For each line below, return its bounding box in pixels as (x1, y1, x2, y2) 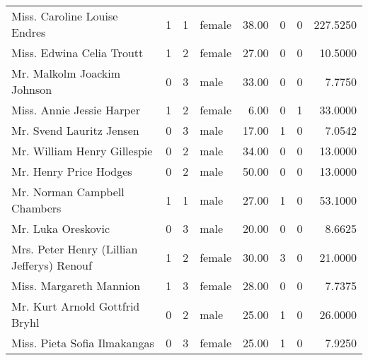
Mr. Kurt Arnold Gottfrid (11, 298, 140, 314)
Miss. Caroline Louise (11, 8, 118, 24)
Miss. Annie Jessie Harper (11, 102, 140, 118)
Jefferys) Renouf (11, 257, 92, 273)
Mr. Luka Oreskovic (11, 220, 110, 236)
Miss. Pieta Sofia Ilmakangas (11, 335, 154, 351)
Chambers (11, 200, 62, 216)
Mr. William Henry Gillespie (11, 143, 153, 159)
